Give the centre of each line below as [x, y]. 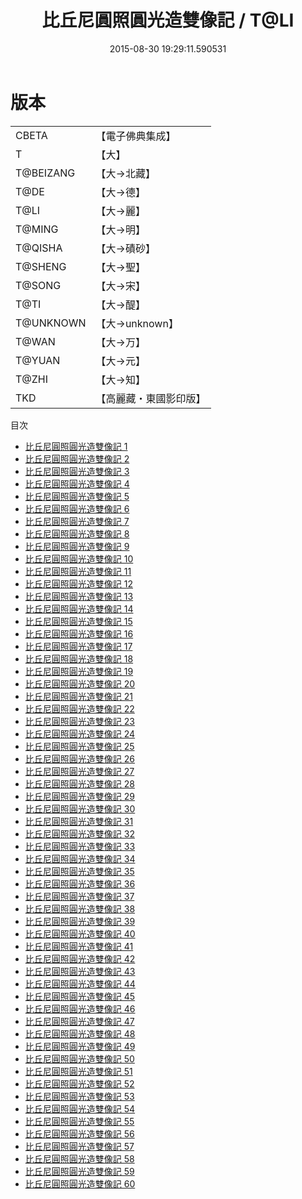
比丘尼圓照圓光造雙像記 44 [80, 983]
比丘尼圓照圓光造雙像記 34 [80, 858]
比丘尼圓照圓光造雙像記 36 [80, 883]
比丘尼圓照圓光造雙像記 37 [79, 896]
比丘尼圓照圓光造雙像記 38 [80, 908]
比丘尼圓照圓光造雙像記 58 [79, 1158]
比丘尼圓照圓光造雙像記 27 [79, 771]
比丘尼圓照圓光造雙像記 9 [77, 546]
